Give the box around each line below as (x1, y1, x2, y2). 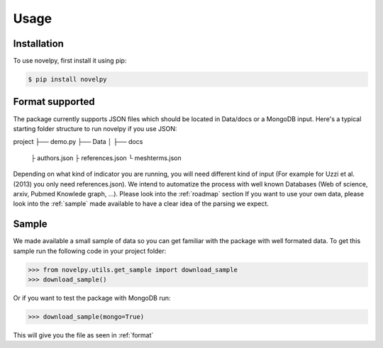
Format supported (13, 96, 95, 108)
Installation (13, 38, 64, 50)
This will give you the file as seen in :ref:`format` (13, 330, 154, 339)
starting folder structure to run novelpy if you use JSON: (13, 124, 177, 133)
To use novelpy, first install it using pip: (13, 57, 127, 65)
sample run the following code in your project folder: (13, 247, 167, 255)
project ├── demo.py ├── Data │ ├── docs (13, 137, 143, 146)
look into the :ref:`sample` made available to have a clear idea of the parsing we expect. (13, 199, 270, 208)
